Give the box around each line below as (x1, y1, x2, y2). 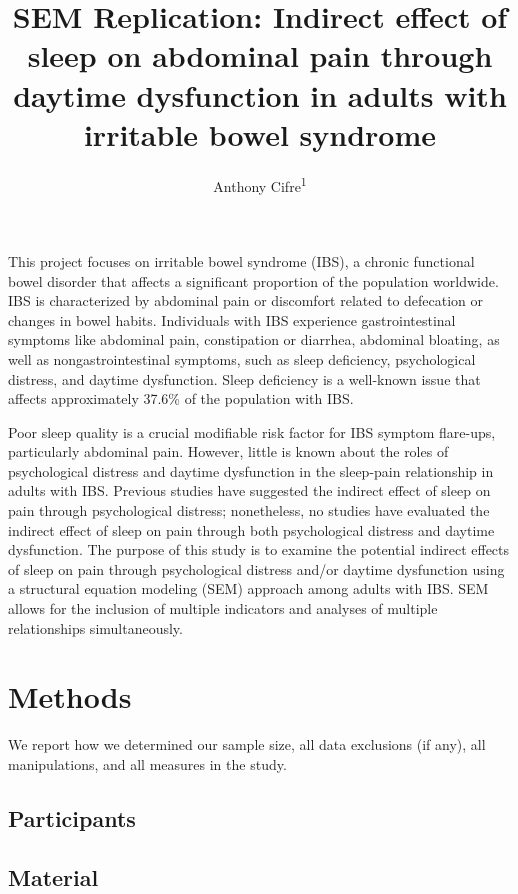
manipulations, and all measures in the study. (8, 753, 287, 774)
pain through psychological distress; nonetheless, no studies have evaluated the (8, 500, 490, 521)
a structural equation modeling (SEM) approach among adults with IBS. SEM (8, 578, 489, 599)
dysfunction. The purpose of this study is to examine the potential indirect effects (8, 539, 510, 560)
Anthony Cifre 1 (213, 172, 307, 196)
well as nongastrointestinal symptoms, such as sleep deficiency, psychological (8, 348, 476, 369)
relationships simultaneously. (8, 617, 183, 638)
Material (8, 861, 99, 892)
